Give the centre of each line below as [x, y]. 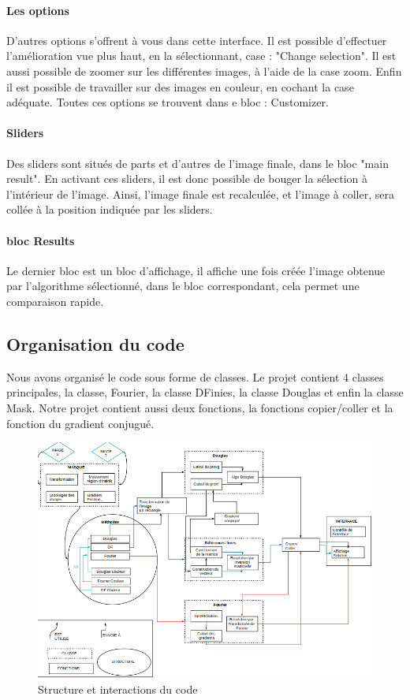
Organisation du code [95, 343]
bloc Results [41, 240]
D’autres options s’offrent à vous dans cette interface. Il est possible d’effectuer [197, 40]
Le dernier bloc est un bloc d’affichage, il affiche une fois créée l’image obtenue [196, 270]
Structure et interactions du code [118, 689]
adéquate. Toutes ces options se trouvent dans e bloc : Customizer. [168, 102]
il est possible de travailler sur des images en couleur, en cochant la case [180, 86]
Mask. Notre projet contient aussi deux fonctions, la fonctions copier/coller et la [200, 407]
